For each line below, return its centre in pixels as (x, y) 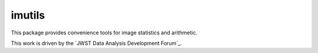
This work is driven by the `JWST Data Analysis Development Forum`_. (96, 43)
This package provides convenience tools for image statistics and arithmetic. (104, 33)
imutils (28, 15)
